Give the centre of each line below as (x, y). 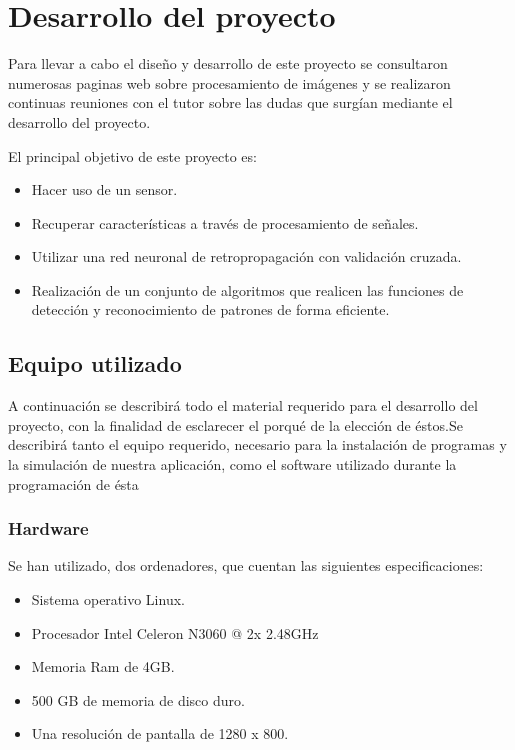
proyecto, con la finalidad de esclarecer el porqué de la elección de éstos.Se (235, 424)
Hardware (48, 528)
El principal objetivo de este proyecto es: (132, 155)
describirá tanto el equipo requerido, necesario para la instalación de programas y (257, 444)
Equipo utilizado (95, 363)
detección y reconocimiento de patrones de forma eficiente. (210, 309)
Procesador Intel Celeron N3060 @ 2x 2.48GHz (175, 632)
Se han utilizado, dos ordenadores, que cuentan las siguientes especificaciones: (246, 565)
